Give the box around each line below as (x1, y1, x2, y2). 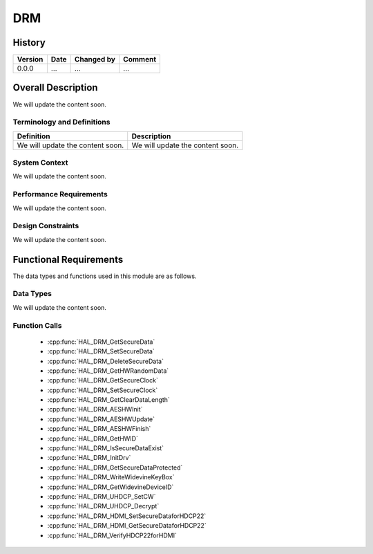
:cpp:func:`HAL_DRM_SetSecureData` (47, 347, 155, 356)
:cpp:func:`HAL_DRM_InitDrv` (47, 454, 131, 462)
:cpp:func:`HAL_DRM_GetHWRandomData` (47, 367, 169, 375)
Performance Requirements (12, 190, 108, 199)
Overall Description (12, 82, 98, 93)
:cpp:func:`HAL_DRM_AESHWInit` (47, 405, 143, 414)
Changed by (74, 55, 115, 64)
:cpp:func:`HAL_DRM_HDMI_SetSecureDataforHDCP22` (47, 512, 207, 520)
